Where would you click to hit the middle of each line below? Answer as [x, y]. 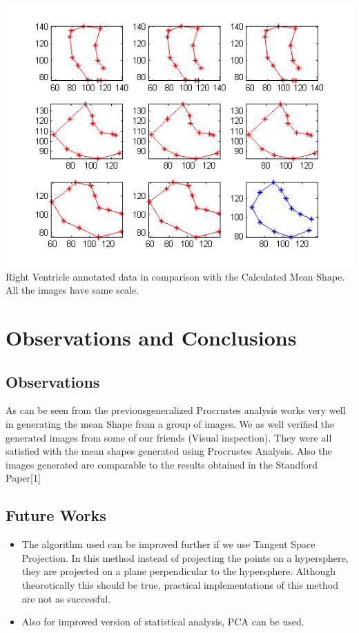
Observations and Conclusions [151, 337]
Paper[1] [23, 478]
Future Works [56, 515]
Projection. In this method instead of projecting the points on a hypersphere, [185, 557]
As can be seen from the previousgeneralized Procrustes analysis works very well [176, 410]
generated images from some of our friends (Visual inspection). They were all [169, 437]
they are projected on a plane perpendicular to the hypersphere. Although [178, 571]
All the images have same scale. [72, 290]
